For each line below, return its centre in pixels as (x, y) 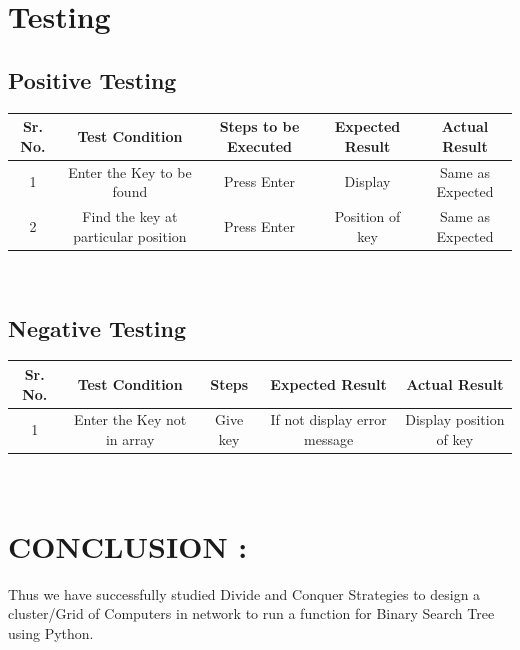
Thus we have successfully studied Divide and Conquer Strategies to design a (244, 593)
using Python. (51, 632)
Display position (455, 419)
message (329, 438)
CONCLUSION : (128, 545)
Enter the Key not (130, 419)
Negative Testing (97, 327)
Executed (259, 145)
